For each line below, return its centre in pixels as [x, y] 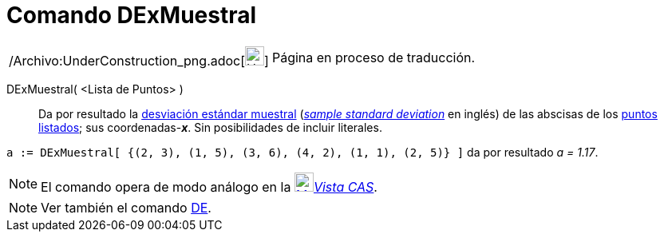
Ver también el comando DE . [126, 207]
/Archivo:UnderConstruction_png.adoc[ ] [139, 60]
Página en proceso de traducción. [373, 57]
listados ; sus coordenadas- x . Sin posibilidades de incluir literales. [210, 127]
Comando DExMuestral [132, 15]
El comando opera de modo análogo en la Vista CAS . [209, 186]
